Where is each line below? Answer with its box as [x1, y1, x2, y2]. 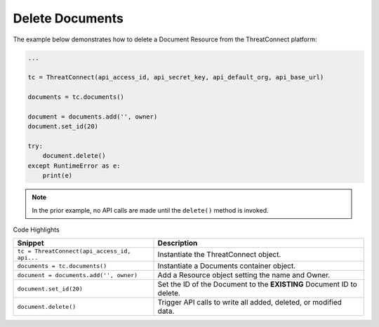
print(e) [42, 172, 73, 180]
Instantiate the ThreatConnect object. [157, 250, 281, 260]
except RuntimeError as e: [27, 161, 121, 170]
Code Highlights [13, 225, 60, 234]
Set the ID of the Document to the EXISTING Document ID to [157, 279, 357, 289]
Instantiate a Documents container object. [157, 261, 296, 271]
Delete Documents [13, 11, 124, 26]
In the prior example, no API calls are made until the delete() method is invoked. [32, 206, 270, 214]
